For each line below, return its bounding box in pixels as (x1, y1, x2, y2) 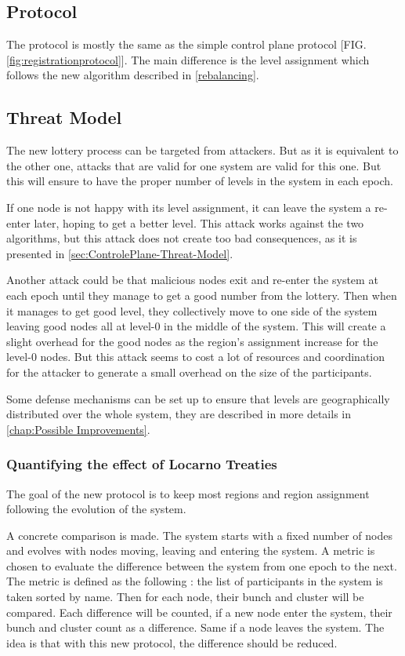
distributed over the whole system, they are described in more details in (6, 406, 352, 422)
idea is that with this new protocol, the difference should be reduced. (6, 634, 338, 651)
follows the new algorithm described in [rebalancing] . (6, 67, 259, 83)
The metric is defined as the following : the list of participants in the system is (6, 573, 383, 589)
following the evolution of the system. (6, 501, 186, 517)
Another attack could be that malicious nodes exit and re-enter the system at (6, 272, 378, 288)
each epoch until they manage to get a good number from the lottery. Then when (6, 286, 397, 303)
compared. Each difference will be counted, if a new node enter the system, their (6, 603, 392, 620)
